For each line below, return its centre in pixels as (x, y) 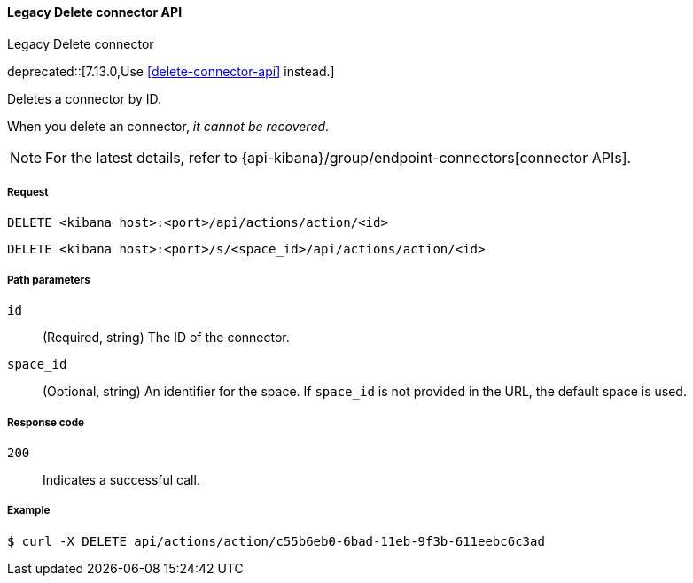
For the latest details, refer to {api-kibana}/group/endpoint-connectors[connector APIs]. (339, 157)
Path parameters (49, 280)
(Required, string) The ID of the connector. (166, 338)
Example (29, 511)
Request (28, 192)
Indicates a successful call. (121, 479)
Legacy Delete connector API (95, 12)
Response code (46, 422)
